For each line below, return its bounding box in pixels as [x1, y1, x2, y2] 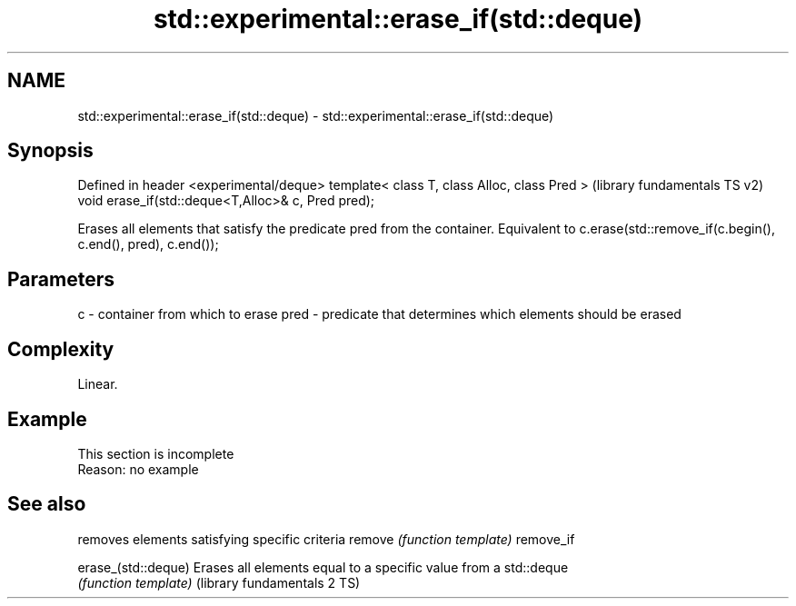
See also [7, 492, 86, 516]
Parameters [7, 267, 114, 291]
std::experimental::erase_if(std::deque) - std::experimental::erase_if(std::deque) [77, 107, 554, 124]
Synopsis [7, 139, 94, 163]
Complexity [7, 337, 114, 361]
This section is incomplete [77, 445, 234, 462]
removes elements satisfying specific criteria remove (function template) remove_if [77, 531, 575, 547]
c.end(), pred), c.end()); [77, 236, 219, 253]
